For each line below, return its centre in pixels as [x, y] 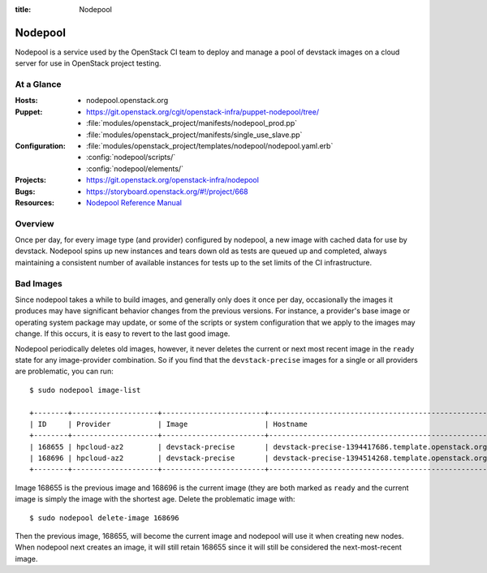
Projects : [30, 180]
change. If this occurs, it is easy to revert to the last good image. [123, 334]
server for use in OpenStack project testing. [88, 63]
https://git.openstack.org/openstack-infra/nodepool [173, 180]
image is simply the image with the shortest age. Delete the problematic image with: [155, 499]
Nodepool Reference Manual [134, 202]
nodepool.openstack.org [127, 101]
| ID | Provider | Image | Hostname [168, 424]
